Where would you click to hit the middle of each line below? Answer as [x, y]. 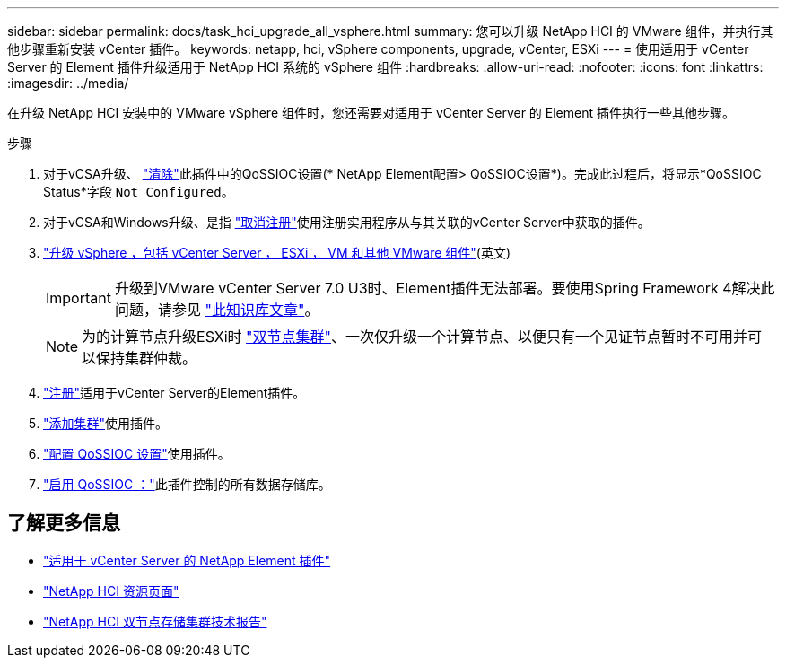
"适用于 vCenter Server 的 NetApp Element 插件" [187, 560]
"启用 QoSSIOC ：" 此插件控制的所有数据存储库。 [187, 484]
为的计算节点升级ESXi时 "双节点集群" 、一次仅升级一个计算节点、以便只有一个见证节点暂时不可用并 [415, 337]
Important [79, 298]
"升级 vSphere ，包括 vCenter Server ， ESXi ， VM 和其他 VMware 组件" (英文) [277, 253]
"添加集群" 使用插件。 [106, 423]
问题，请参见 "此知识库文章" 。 [217, 310]
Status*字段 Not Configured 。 [139, 192]
